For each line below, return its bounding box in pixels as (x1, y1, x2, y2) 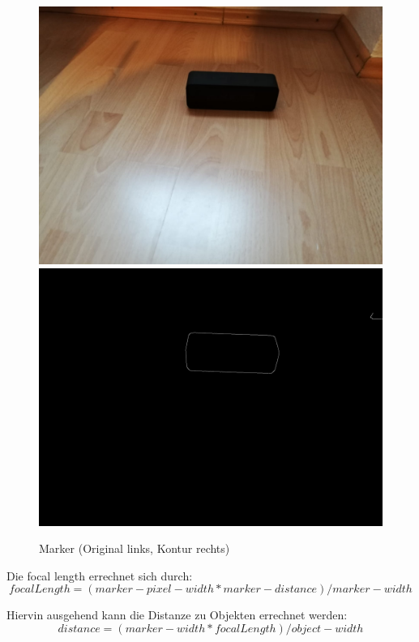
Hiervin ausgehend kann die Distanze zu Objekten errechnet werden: (6, 606, 348, 623)
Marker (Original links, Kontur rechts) (39, 540, 230, 557)
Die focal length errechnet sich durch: (6, 567, 193, 584)
